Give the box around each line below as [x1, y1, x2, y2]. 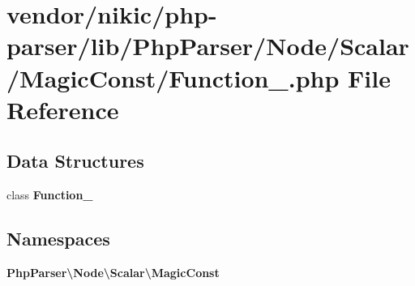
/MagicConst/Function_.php [6, 61, 340, 94]
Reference [6, 92, 119, 126]
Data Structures [6, 148, 144, 173]
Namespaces [6, 226, 110, 251]
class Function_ [6, 186, 93, 203]
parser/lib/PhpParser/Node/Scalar [6, 29, 409, 62]
